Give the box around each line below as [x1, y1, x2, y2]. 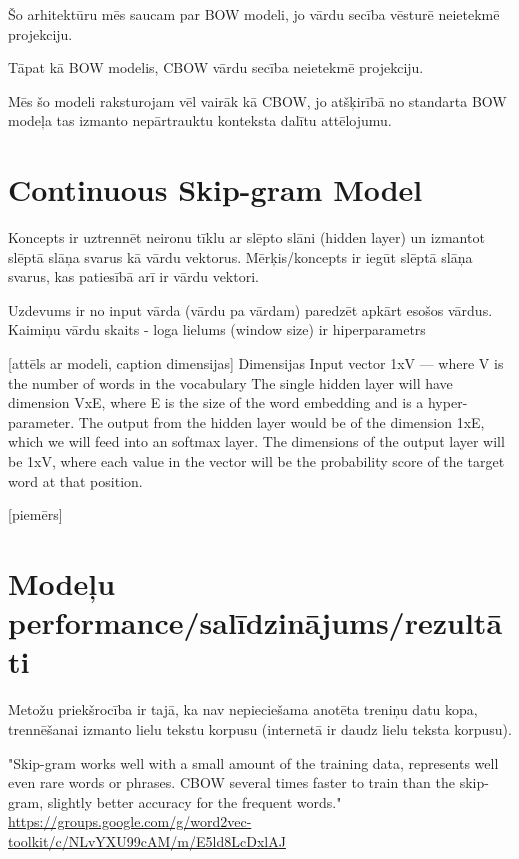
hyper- [427, 392, 468, 413]
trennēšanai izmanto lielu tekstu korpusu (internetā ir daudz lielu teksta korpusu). [8, 718, 512, 739]
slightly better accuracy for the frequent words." [47, 791, 342, 812]
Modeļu [8, 563, 116, 603]
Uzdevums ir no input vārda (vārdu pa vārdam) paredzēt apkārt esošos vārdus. [8, 299, 493, 320]
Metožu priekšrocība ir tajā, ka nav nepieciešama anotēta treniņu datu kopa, [8, 699, 478, 720]
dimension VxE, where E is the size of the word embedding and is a [8, 392, 424, 413]
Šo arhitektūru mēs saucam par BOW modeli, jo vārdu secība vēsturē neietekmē [8, 4, 500, 24]
